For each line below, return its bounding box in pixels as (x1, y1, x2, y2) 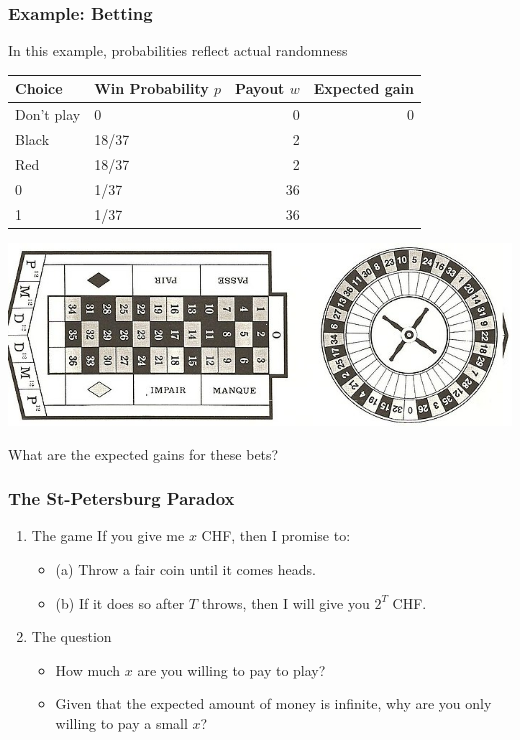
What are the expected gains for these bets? (8, 443, 279, 464)
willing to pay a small (55, 712, 188, 733)
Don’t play (15, 104, 81, 125)
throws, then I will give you (201, 592, 370, 613)
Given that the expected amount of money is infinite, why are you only (55, 693, 492, 714)
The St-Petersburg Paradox (8, 486, 235, 511)
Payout (235, 78, 285, 99)
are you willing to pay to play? (137, 659, 326, 680)
